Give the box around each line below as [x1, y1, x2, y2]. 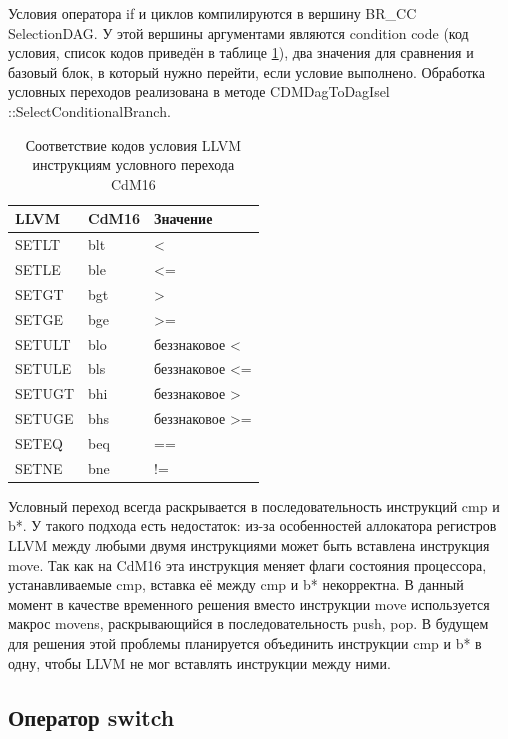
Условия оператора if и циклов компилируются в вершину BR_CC [8, 3, 417, 23]
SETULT [15, 333, 71, 354]
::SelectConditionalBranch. [8, 100, 171, 121]
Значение [154, 208, 213, 229]
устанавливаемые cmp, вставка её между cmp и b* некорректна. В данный [8, 574, 464, 595]
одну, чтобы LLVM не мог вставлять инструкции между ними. [8, 652, 391, 673]
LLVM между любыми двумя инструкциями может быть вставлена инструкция [8, 535, 490, 556]
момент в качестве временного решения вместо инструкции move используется [8, 593, 490, 614]
